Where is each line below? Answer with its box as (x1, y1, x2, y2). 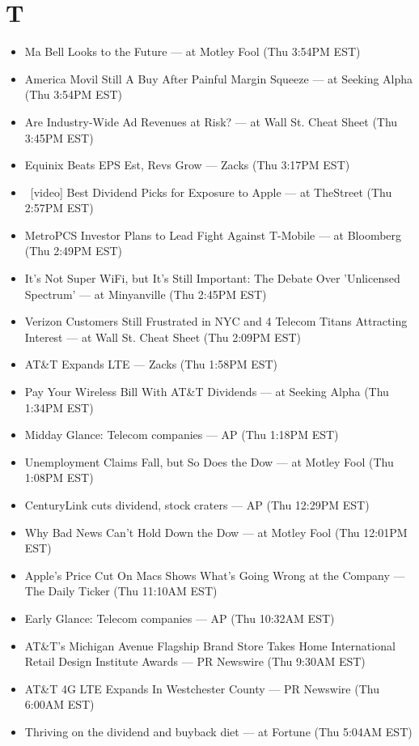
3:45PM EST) (24, 129, 94, 146)
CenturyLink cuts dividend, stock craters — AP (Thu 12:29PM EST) (24, 497, 370, 513)
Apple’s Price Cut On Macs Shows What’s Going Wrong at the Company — (24, 566, 405, 583)
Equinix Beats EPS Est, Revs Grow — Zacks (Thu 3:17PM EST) (24, 156, 350, 173)
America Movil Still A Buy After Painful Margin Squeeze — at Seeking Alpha (24, 70, 413, 87)
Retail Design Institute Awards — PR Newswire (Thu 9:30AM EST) (24, 653, 366, 670)
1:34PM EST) (24, 399, 94, 416)
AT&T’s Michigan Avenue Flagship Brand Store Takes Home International (24, 637, 396, 654)
